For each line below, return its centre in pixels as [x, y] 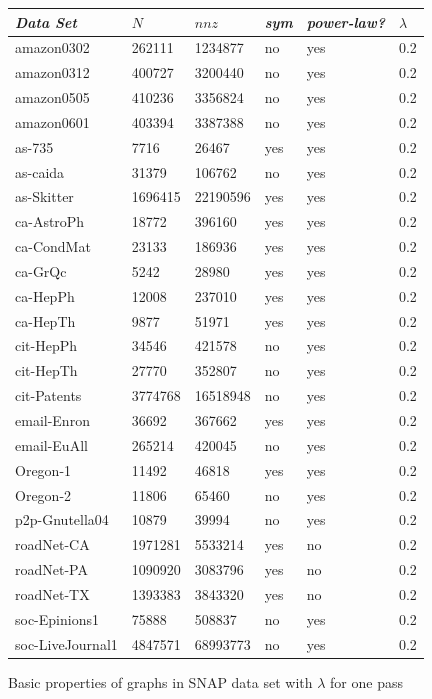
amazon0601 [52, 121]
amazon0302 [52, 47]
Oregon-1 [43, 469]
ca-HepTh [45, 320]
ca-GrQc [41, 270]
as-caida [40, 171]
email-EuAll [51, 444]
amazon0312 [52, 72]
